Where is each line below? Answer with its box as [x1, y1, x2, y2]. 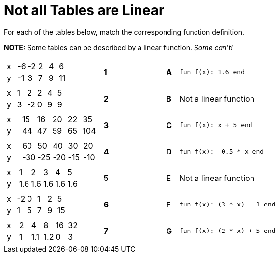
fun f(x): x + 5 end [179, 121, 252, 129]
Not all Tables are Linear [4, 2, 165, 19]
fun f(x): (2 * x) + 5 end [179, 227, 276, 235]
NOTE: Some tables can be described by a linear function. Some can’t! [4, 43, 233, 51]
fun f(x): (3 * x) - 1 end [179, 201, 276, 208]
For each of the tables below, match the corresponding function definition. [4, 27, 244, 36]
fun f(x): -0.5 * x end [179, 148, 264, 155]
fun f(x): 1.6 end [179, 68, 245, 76]
